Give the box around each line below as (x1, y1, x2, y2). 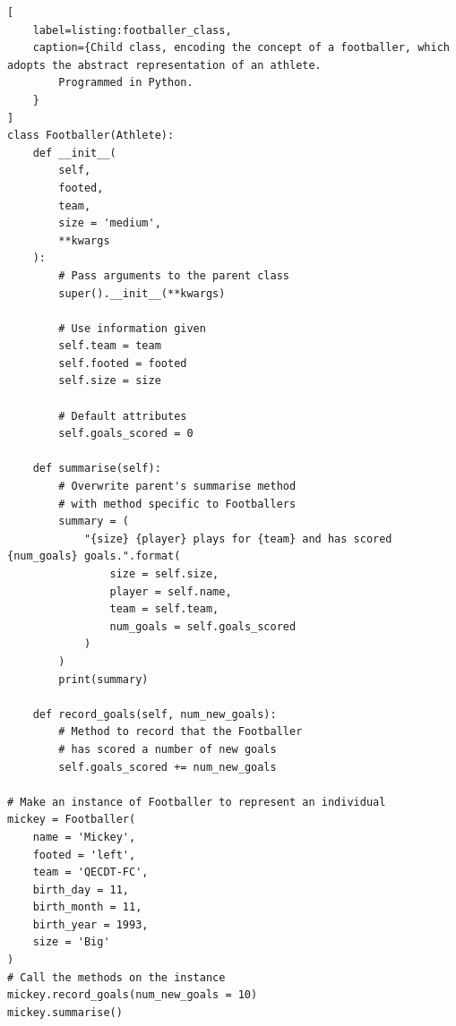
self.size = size (58, 374, 161, 388)
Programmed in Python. (58, 76, 194, 90)
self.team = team (58, 339, 161, 353)
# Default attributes (58, 409, 187, 423)
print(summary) (58, 672, 149, 686)
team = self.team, (109, 603, 219, 616)
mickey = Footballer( (7, 813, 136, 826)
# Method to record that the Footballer (58, 725, 303, 739)
